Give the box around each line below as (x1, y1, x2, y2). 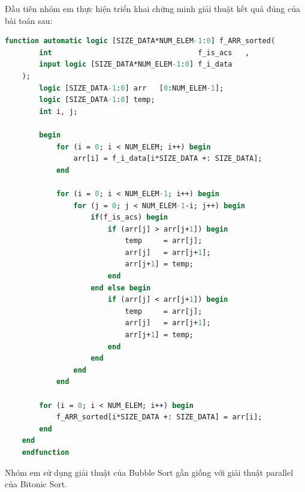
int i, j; (39, 107, 78, 116)
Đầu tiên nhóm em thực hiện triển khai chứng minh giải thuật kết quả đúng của (5, 2, 300, 14)
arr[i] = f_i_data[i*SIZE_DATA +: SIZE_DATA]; (73, 154, 262, 163)
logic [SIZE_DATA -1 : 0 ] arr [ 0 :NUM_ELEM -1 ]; (39, 83, 224, 92)
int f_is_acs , (39, 48, 250, 57)
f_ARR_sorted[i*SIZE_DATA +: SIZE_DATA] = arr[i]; (56, 413, 262, 422)
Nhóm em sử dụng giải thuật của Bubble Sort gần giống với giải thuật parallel (5, 466, 294, 478)
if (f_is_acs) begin (90, 213, 168, 222)
